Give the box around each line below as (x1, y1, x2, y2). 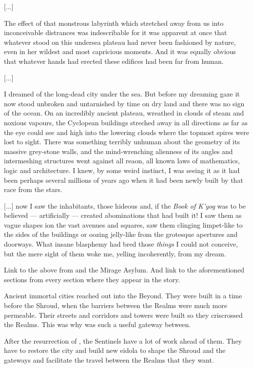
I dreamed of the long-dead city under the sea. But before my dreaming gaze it (4, 89, 240, 99)
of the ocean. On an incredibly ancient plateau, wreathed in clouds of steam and (4, 108, 244, 118)
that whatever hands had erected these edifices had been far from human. (4, 56, 224, 66)
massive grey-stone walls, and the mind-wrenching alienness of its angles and (4, 146, 233, 156)
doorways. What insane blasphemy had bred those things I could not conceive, (4, 239, 238, 249)
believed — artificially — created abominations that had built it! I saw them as (4, 210, 242, 220)
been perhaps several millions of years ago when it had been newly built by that (4, 174, 243, 185)
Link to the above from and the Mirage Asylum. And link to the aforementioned (4, 265, 245, 275)
